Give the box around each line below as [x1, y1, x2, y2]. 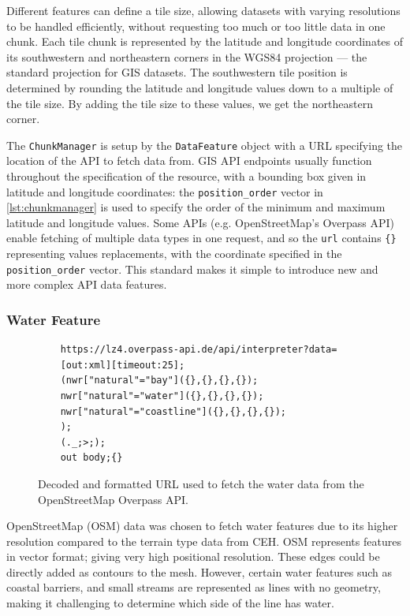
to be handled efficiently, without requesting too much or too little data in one [6, 17, 386, 34]
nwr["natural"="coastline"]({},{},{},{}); [60, 405, 286, 417]
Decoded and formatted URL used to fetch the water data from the [38, 475, 364, 491]
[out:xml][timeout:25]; [60, 359, 185, 371]
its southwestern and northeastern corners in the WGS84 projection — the [6, 48, 367, 65]
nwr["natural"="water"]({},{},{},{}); [60, 390, 264, 401]
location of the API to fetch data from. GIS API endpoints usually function [6, 152, 372, 169]
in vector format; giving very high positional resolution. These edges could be [6, 548, 380, 565]
